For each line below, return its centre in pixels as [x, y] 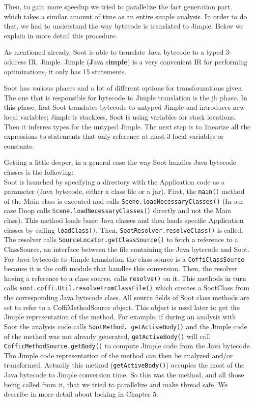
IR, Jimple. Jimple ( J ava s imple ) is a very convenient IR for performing [138, 61]
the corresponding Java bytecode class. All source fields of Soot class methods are [127, 297]
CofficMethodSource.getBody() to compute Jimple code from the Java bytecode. [128, 346]
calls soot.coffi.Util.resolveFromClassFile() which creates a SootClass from [127, 288]
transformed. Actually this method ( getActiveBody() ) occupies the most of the [124, 365]
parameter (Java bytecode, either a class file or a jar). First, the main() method [124, 191]
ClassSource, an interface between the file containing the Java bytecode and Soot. [127, 249]
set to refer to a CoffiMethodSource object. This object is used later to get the [122, 307]
